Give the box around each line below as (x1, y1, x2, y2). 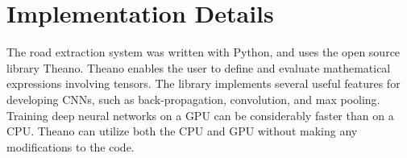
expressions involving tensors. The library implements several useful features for (6, 75, 401, 92)
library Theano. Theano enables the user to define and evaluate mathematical (6, 59, 391, 76)
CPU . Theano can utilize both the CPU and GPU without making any (6, 123, 358, 139)
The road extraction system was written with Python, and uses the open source (6, 44, 401, 60)
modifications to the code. (6, 138, 135, 155)
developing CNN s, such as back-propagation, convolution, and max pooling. (6, 90, 380, 107)
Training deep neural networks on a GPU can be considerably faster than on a (6, 106, 394, 123)
